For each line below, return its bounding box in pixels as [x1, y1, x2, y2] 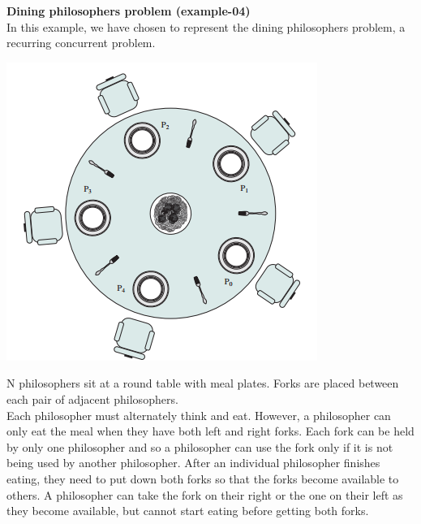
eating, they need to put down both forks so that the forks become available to [6, 470, 399, 487]
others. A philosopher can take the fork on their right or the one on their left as [6, 486, 403, 503]
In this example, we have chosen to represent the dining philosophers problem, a [6, 18, 406, 35]
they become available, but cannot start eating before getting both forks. [6, 502, 369, 519]
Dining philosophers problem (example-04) [6, 2, 251, 19]
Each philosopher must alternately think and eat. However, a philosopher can [6, 406, 391, 423]
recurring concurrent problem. [6, 34, 156, 51]
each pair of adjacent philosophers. [6, 390, 178, 407]
